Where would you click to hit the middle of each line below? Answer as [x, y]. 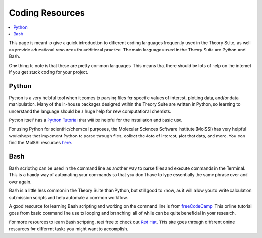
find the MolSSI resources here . [41, 143]
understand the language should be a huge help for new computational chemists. [90, 111]
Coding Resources [47, 13]
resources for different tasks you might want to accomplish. [69, 229]
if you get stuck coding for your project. [49, 72]
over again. [20, 182]
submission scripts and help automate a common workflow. [68, 197]
